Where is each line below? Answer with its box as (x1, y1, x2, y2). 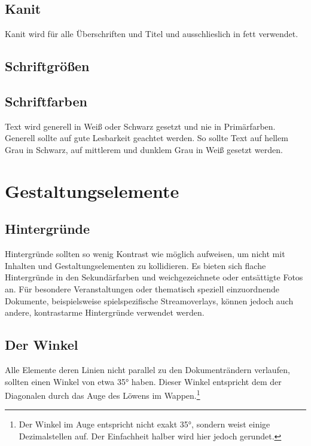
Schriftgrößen (5, 57, 90, 75)
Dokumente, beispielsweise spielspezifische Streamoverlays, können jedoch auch (5, 294, 294, 307)
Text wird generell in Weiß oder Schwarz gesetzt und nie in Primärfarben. (5, 120, 276, 132)
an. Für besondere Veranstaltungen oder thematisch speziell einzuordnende (5, 282, 279, 295)
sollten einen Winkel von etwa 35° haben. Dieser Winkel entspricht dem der (5, 375, 282, 387)
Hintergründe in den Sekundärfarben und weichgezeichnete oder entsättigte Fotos (5, 271, 303, 283)
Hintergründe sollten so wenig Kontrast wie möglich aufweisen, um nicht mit (5, 248, 285, 260)
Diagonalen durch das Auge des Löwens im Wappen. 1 (5, 387, 200, 401)
